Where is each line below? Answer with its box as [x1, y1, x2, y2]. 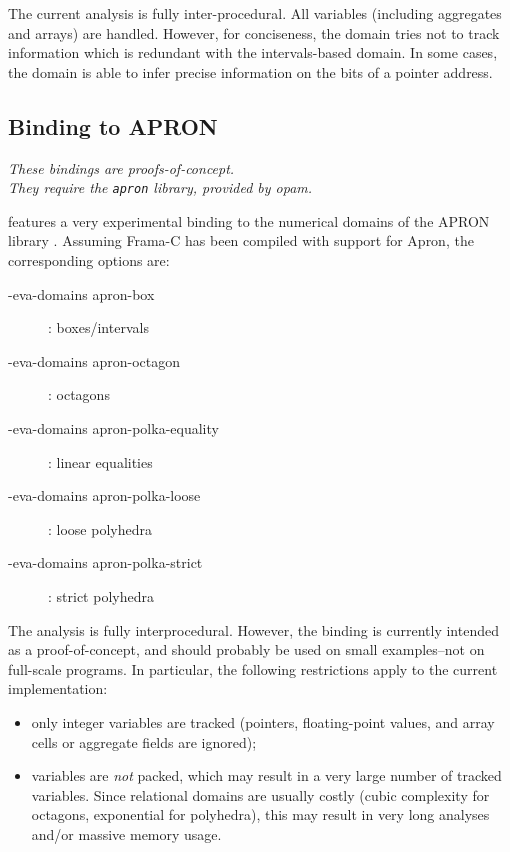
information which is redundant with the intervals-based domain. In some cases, [8, 42, 498, 63]
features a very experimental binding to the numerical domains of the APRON [8, 210, 490, 231]
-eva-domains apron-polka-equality [8, 417, 219, 438]
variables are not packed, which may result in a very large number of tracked [31, 765, 502, 786]
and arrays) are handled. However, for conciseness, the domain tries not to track [8, 22, 500, 43]
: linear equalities [48, 451, 153, 472]
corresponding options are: [8, 250, 170, 271]
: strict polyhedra [48, 585, 154, 606]
